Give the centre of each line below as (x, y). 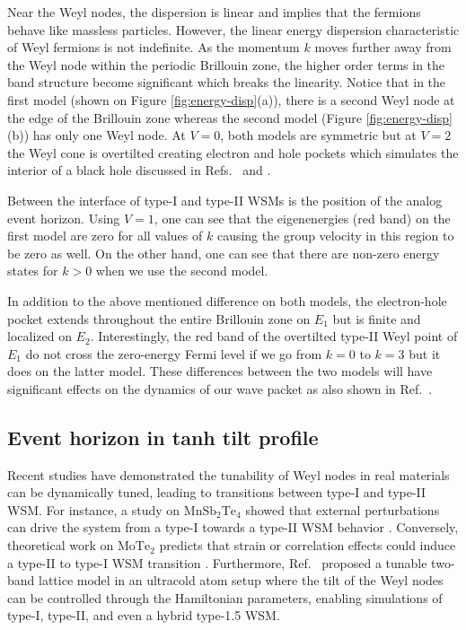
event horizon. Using (64, 218)
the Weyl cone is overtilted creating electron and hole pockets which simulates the (233, 152)
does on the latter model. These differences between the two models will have (220, 371)
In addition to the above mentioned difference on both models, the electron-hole (227, 300)
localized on (40, 336)
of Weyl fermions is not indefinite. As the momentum (154, 47)
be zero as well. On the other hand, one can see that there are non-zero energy (224, 253)
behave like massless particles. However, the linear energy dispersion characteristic (233, 29)
